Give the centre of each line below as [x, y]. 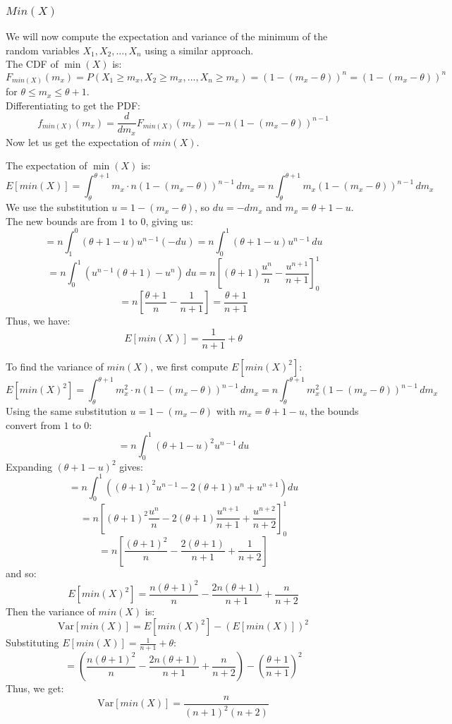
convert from [33, 424]
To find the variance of [55, 366]
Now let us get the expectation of [78, 141]
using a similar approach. [199, 50]
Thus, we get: [35, 688]
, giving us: [169, 221]
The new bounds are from [62, 221]
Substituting [32, 642]
